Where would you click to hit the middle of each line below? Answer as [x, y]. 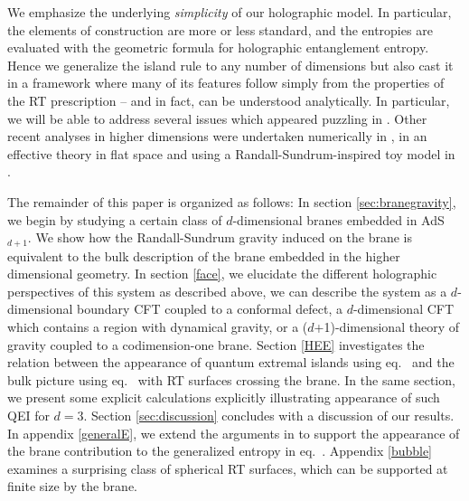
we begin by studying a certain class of [115, 219]
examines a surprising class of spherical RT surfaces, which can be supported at [228, 468]
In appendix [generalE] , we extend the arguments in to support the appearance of [234, 433]
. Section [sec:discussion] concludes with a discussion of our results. [269, 415]
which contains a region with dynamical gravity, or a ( [158, 326]
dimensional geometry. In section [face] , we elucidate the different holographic [222, 274]
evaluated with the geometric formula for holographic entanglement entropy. [218, 47]
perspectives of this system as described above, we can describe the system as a [227, 291]
